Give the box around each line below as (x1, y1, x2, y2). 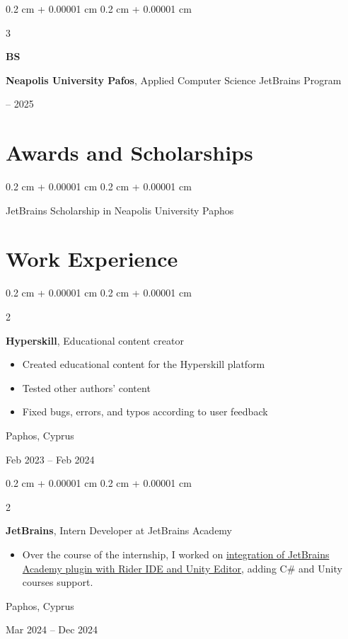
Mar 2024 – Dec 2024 (6, 622, 98, 637)
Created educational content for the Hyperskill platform (22, 357, 265, 372)
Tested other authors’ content (22, 380, 151, 395)
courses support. (22, 575, 93, 589)
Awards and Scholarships (6, 138, 253, 167)
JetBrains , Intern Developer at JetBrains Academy (6, 523, 233, 538)
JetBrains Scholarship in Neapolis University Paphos (6, 202, 234, 217)
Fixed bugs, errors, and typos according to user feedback (22, 404, 268, 419)
